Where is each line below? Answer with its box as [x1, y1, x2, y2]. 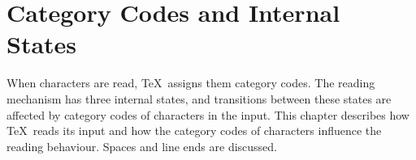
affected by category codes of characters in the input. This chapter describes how [6, 106, 409, 123]
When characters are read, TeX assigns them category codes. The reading [6, 74, 375, 91]
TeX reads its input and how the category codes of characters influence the [6, 122, 382, 139]
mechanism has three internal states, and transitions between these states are [6, 90, 392, 107]
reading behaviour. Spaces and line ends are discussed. [6, 137, 278, 154]
